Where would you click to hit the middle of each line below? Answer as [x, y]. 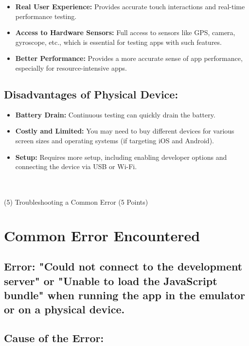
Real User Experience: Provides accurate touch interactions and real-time [130, 6]
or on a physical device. [64, 309]
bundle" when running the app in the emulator [124, 295]
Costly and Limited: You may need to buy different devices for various [125, 131]
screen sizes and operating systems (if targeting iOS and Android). [115, 140]
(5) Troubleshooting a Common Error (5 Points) [76, 202]
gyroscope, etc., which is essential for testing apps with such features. [118, 42]
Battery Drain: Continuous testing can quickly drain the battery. [115, 114]
